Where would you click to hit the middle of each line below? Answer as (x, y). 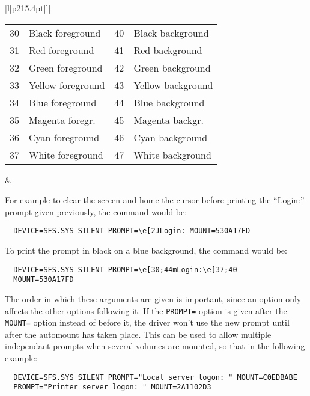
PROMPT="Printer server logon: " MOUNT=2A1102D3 (112, 387)
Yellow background (173, 85)
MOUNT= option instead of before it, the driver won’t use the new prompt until (147, 322)
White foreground (66, 154)
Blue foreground (63, 102)
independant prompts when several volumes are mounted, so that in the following (155, 346)
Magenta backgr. (169, 120)
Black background (171, 32)
